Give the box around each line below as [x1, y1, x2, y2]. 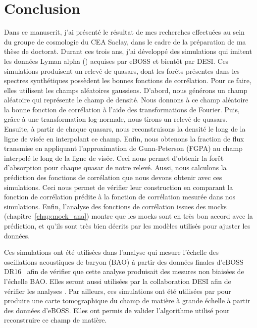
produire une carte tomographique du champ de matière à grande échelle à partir [4, 295, 251, 306]
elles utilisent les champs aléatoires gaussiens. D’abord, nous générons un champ [4, 85, 248, 95]
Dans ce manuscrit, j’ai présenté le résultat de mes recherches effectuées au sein [4, 27, 245, 37]
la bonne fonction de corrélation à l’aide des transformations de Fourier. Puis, [4, 104, 240, 114]
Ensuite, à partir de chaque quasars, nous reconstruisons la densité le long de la [4, 124, 246, 134]
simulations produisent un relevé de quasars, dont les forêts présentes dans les [4, 65, 240, 76]
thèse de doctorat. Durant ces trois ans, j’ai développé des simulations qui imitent [4, 46, 252, 56]
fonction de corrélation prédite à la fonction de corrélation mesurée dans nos [4, 191, 236, 202]
